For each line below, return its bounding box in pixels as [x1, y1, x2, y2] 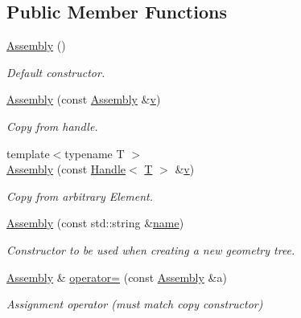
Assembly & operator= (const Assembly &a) [6, 268, 227, 285]
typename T [64, 145, 125, 161]
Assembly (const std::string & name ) [6, 214, 184, 231]
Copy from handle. [6, 117, 98, 134]
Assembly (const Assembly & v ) [6, 91, 161, 108]
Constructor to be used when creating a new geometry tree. [6, 241, 295, 258]
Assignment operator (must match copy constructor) [6, 296, 263, 312]
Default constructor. [6, 63, 105, 80]
